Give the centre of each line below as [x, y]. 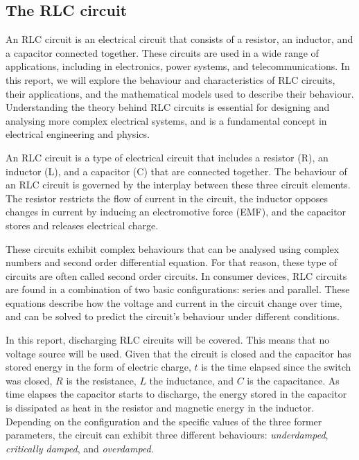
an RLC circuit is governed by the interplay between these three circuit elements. [178, 185]
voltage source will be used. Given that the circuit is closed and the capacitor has [178, 353]
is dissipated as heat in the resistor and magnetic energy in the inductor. [160, 408]
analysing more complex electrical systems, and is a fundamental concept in [166, 120]
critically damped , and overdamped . [80, 448]
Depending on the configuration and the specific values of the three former [164, 421]
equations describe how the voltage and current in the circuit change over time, [174, 302]
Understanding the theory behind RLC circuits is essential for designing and [168, 107]
